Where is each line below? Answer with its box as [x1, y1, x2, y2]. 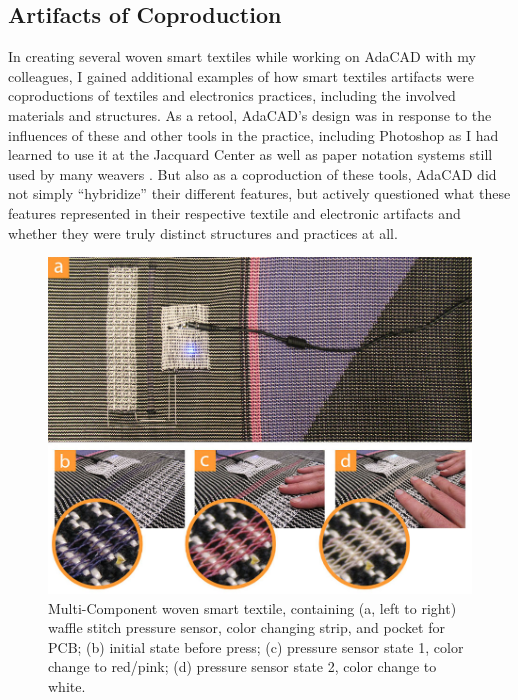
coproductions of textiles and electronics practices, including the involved [8, 85, 456, 106]
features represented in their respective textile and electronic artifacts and [8, 202, 461, 223]
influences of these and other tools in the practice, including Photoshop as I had [8, 124, 499, 145]
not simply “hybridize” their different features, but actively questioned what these [8, 183, 511, 204]
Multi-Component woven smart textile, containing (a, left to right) [48, 597, 457, 618]
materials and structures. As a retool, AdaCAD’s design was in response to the [8, 104, 492, 125]
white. [48, 675, 86, 696]
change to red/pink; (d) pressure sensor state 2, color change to [48, 656, 437, 677]
